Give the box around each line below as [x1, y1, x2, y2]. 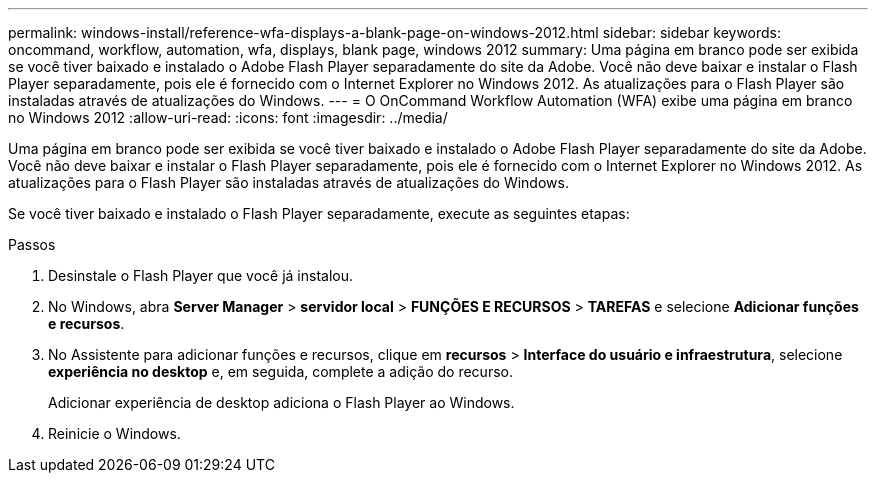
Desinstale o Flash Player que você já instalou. [48, 267, 353, 284]
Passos [8, 236, 56, 253]
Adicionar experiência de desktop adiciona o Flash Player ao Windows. [48, 394, 515, 411]
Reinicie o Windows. [48, 425, 181, 442]
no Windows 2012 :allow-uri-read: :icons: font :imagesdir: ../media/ [8, 109, 448, 126]
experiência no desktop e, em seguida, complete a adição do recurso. [48, 363, 513, 380]
